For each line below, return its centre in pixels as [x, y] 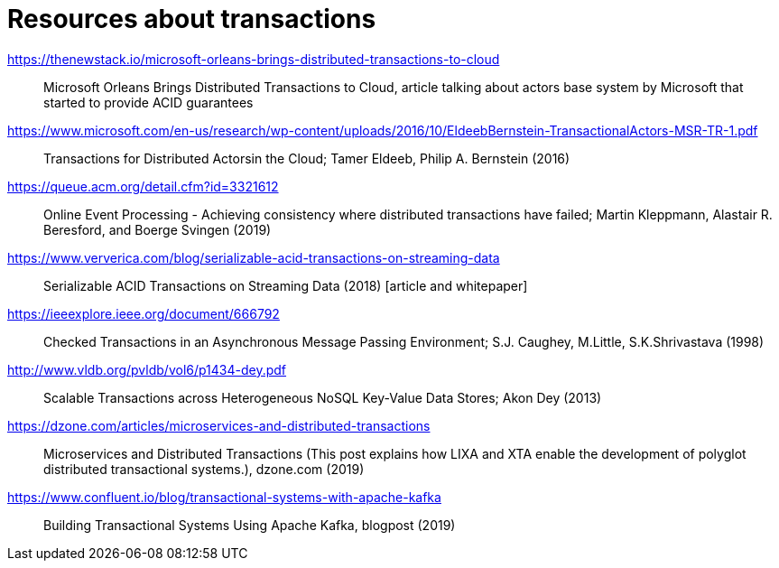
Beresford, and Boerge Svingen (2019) [158, 229]
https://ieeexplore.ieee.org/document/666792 [144, 313]
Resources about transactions [192, 19]
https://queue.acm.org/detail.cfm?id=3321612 [143, 186]
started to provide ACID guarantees [148, 102]
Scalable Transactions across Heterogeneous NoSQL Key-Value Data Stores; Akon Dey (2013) [323, 397]
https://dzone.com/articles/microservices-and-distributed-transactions [219, 425]
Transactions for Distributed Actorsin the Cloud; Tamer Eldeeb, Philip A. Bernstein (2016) [307, 158]
